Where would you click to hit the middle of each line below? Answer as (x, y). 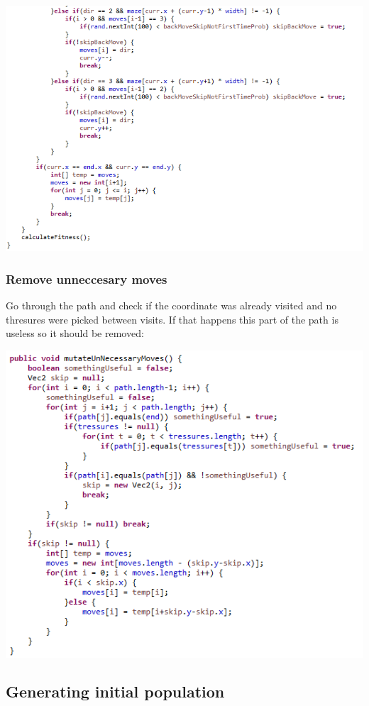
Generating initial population (115, 691)
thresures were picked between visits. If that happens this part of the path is (172, 319)
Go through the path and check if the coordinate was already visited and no (171, 305)
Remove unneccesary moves (87, 278)
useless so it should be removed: (75, 333)
